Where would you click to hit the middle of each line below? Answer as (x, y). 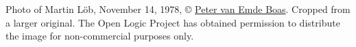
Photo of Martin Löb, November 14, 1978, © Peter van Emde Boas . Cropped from (178, 9)
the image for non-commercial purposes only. (100, 36)
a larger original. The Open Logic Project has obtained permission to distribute (173, 22)
